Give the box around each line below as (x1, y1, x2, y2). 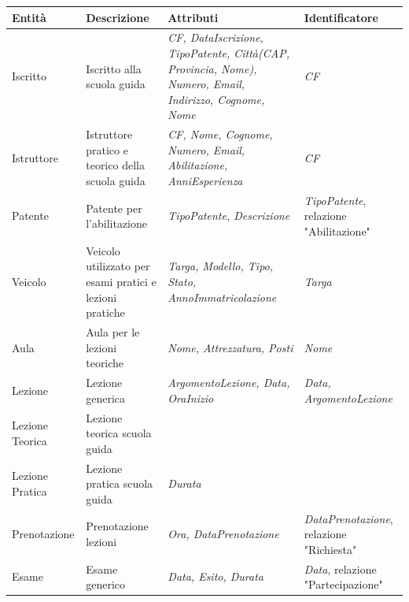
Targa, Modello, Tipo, (168, 258, 274, 274)
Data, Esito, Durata (168, 568, 264, 585)
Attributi (168, 9, 219, 25)
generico (86, 576, 126, 593)
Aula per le (86, 324, 140, 340)
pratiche (86, 304, 125, 321)
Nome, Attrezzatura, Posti (168, 339, 293, 355)
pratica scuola (86, 475, 153, 492)
